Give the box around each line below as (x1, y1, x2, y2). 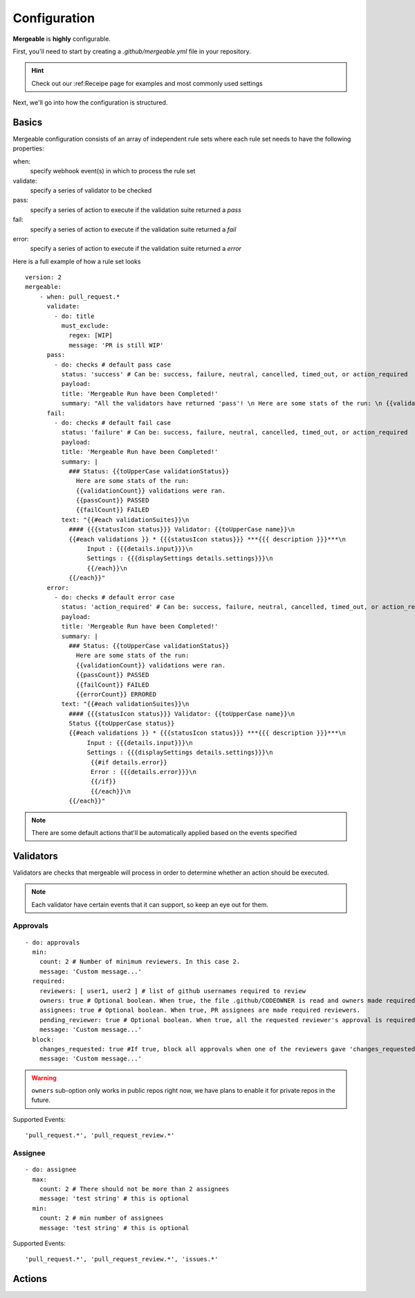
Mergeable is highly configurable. (12, 35, 111, 43)
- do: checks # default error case (54, 593, 175, 601)
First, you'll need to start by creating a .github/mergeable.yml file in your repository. (12, 47, 252, 55)
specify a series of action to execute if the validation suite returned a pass (30, 205, 241, 214)
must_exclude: (61, 322, 109, 330)
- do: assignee (25, 1166, 77, 1174)
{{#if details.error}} (90, 758, 167, 766)
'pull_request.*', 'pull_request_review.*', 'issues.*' (25, 1255, 219, 1263)
